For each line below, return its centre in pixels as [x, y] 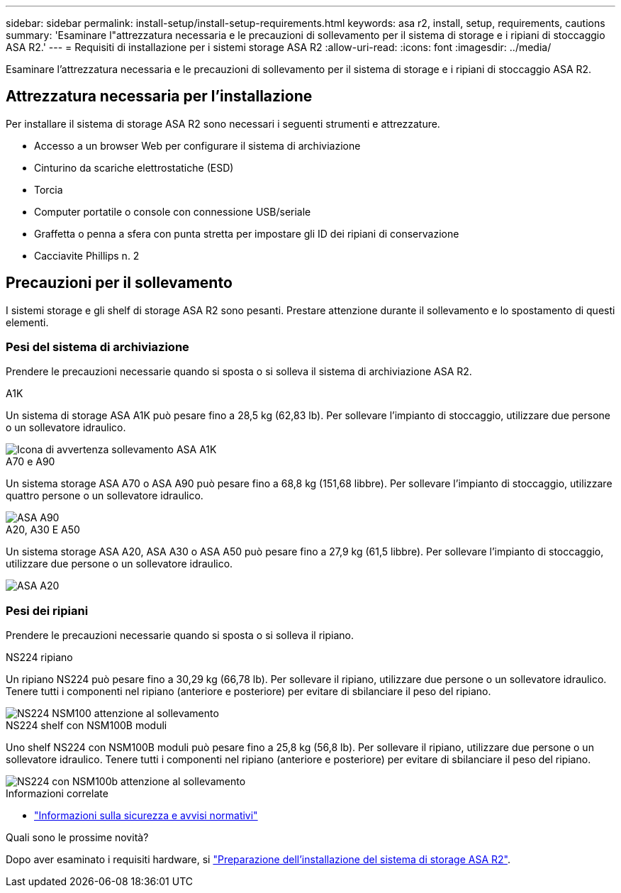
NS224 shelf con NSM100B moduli [86, 726]
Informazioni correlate [57, 794]
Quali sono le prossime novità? [77, 838]
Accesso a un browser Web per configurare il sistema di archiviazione [197, 145]
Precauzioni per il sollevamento [119, 283]
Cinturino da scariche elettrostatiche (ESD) [134, 167]
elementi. [27, 322]
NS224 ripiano [39, 658]
